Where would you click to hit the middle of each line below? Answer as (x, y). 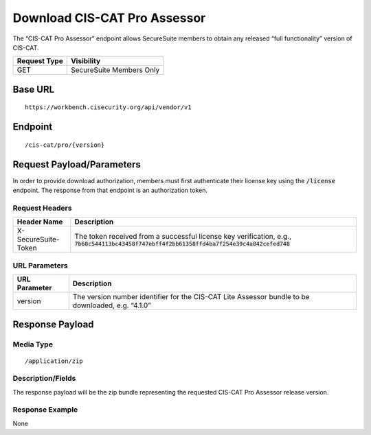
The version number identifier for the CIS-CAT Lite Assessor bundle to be (191, 296)
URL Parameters (40, 266)
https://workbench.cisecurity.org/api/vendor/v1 (108, 107)
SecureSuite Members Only (115, 70)
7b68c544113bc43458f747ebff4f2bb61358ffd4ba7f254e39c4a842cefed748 (182, 244)
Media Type (33, 344)
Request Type (40, 61)
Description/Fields (44, 379)
